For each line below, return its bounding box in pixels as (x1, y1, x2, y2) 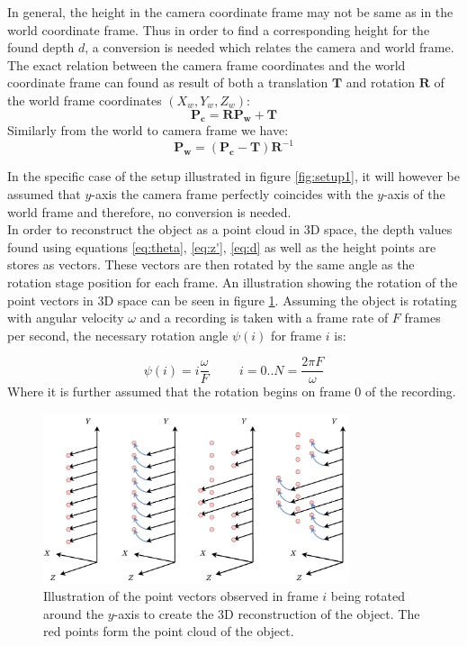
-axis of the (383, 185, 445, 204)
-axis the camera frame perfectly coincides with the (91, 185, 373, 204)
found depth (7, 38, 75, 57)
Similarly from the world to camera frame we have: (7, 121, 289, 140)
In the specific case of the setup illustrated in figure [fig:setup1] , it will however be (7, 167, 460, 186)
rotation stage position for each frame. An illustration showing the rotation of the (7, 273, 458, 292)
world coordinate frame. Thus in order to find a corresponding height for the (7, 20, 430, 39)
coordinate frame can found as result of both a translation (7, 73, 328, 92)
